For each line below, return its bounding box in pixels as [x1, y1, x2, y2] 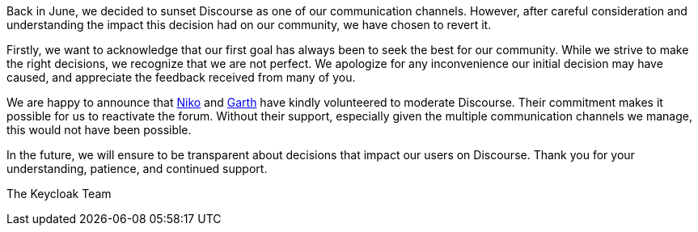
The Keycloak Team [6, 187, 112, 200]
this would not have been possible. [6, 123, 192, 137]
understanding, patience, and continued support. [6, 162, 268, 175]
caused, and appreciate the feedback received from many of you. [6, 70, 356, 84]
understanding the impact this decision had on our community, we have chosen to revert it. [6, 18, 492, 32]
